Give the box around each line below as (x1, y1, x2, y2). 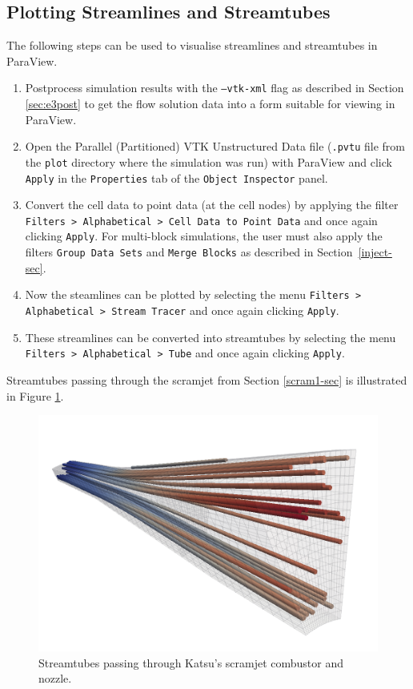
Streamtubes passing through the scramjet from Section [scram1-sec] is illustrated (6, 371, 407, 388)
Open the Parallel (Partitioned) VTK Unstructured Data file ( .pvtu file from (25, 138, 405, 155)
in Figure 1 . (6, 387, 64, 404)
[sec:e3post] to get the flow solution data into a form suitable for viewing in (25, 95, 395, 112)
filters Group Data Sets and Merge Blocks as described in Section (25, 244, 353, 260)
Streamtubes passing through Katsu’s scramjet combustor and (38, 654, 344, 671)
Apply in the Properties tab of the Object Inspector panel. (25, 169, 328, 186)
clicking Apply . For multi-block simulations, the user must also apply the (25, 228, 383, 244)
